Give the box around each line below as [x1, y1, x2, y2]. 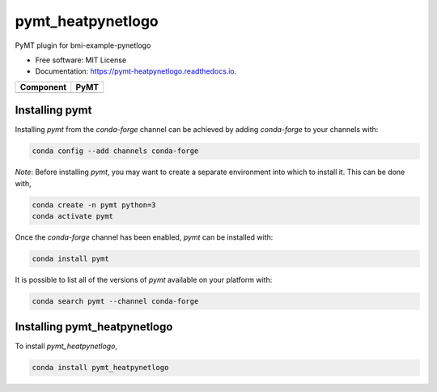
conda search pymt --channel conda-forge [32, 296, 199, 305]
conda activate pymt [32, 211, 113, 220]
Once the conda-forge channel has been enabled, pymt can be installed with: [15, 232, 274, 242]
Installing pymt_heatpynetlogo [15, 320, 173, 334]
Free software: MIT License [35, 55, 127, 65]
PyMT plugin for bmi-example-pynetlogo [15, 40, 151, 50]
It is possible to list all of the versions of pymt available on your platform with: [15, 275, 273, 284]
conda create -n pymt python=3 [32, 200, 157, 210]
